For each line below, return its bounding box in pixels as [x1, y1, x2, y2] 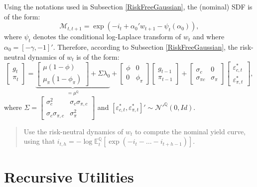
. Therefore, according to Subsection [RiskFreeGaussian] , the [53, 41, 238, 52]
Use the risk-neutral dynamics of [23, 126, 124, 136]
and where [193, 31, 225, 42]
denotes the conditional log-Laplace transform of [33, 31, 181, 42]
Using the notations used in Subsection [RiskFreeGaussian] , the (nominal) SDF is [4, 1, 253, 11]
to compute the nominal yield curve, [134, 126, 246, 136]
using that [23, 136, 55, 146]
